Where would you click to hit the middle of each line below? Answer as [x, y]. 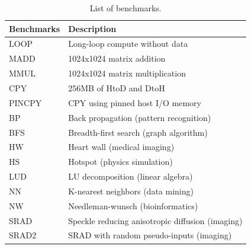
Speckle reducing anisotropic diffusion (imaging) [155, 220]
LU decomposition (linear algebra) [131, 176]
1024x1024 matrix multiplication [127, 73]
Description [92, 28]
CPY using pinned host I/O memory [135, 102]
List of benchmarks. [125, 8]
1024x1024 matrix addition [117, 58]
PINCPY [25, 102]
